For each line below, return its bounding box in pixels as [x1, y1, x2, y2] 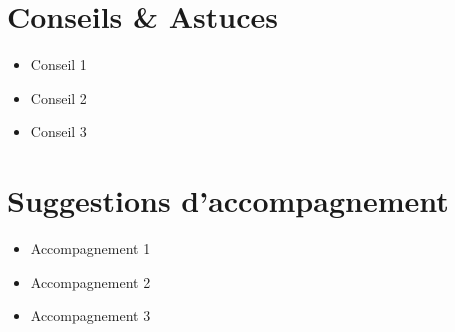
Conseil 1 [30, 54, 87, 75]
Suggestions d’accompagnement [7, 180, 449, 221]
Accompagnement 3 [30, 305, 151, 326]
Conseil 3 [30, 121, 87, 142]
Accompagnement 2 [30, 271, 151, 292]
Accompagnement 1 [30, 238, 151, 259]
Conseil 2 [30, 87, 87, 108]
